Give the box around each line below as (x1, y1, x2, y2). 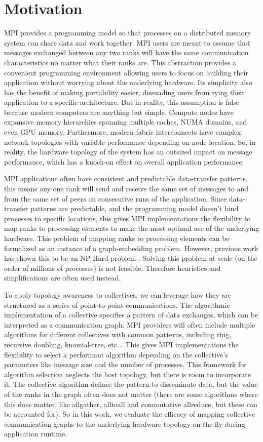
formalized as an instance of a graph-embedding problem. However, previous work (4, 243, 258, 253)
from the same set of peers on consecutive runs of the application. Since (4, 193, 227, 204)
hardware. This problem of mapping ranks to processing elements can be (4, 233, 230, 243)
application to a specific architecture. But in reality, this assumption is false (4, 97, 239, 107)
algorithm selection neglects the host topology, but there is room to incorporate (4, 369, 251, 379)
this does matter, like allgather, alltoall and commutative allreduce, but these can (4, 398, 257, 409)
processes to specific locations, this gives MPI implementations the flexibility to (4, 213, 251, 223)
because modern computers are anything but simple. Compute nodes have (4, 106, 234, 117)
